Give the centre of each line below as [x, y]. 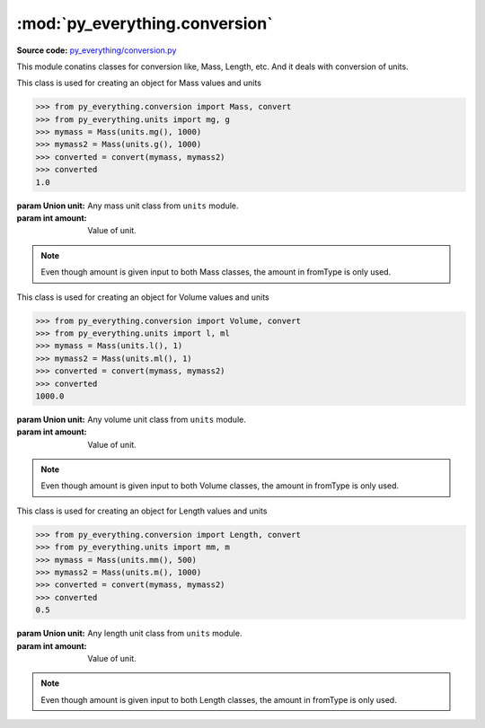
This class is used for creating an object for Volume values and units [143, 297]
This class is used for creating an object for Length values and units [142, 511]
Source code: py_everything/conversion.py [97, 50]
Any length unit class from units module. [165, 634]
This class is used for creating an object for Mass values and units [139, 83]
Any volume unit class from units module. [167, 419]
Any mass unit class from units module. [163, 206]
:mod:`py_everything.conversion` [145, 23]
